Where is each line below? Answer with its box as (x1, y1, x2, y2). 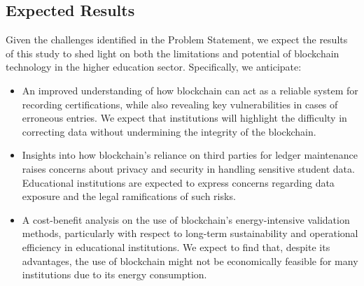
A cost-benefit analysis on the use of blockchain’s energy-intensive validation (22, 212, 350, 227)
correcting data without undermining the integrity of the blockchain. (22, 124, 316, 138)
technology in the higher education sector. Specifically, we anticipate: (6, 59, 302, 74)
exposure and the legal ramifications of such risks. (22, 189, 236, 203)
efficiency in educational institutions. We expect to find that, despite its (22, 239, 330, 254)
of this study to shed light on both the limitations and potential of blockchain (6, 45, 339, 60)
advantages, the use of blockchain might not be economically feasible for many (22, 253, 358, 268)
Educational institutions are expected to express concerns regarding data (22, 175, 335, 190)
